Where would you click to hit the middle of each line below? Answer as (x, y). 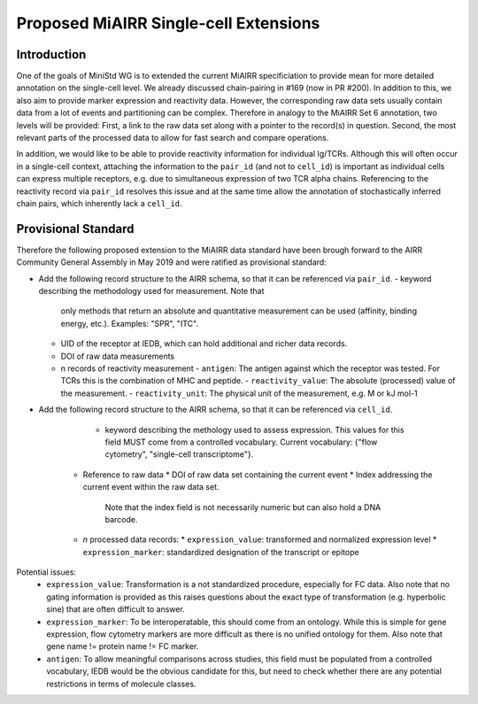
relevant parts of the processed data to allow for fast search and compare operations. (173, 138)
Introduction (51, 54)
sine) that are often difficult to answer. (116, 609)
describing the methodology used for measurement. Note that (151, 291)
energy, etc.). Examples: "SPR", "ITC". (130, 323)
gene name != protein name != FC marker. (123, 646)
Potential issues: (46, 572)
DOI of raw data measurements (118, 356)
